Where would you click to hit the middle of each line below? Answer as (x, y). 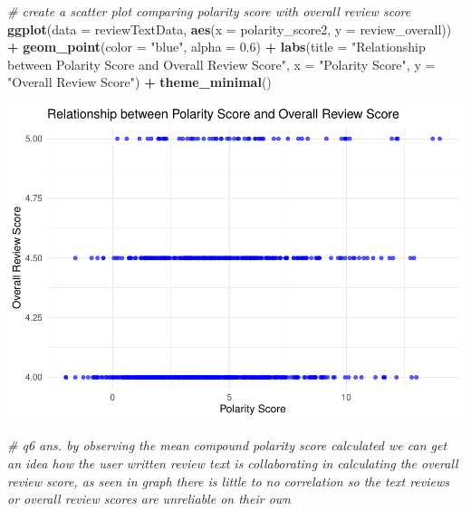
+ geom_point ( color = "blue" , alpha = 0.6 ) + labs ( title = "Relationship (216, 47)
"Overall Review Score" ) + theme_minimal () (139, 82)
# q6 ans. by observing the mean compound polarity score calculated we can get (227, 445)
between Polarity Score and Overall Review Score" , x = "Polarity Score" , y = (221, 64)
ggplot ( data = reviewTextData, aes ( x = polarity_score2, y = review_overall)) (230, 29)
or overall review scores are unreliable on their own (149, 499)
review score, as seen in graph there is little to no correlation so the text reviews (228, 481)
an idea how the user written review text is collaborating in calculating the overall (233, 463)
